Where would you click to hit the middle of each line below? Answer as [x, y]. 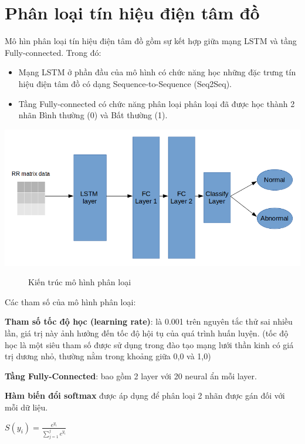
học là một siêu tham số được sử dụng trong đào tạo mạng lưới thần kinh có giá [149, 344]
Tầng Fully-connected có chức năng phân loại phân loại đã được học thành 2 [157, 103]
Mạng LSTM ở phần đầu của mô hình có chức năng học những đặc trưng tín [157, 72]
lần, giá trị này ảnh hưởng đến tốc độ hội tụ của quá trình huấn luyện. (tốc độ [147, 333]
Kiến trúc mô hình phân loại [80, 282]
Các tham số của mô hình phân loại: [70, 301]
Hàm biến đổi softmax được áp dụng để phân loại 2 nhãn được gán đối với [145, 395]
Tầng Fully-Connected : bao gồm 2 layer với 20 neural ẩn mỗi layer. [131, 375]
